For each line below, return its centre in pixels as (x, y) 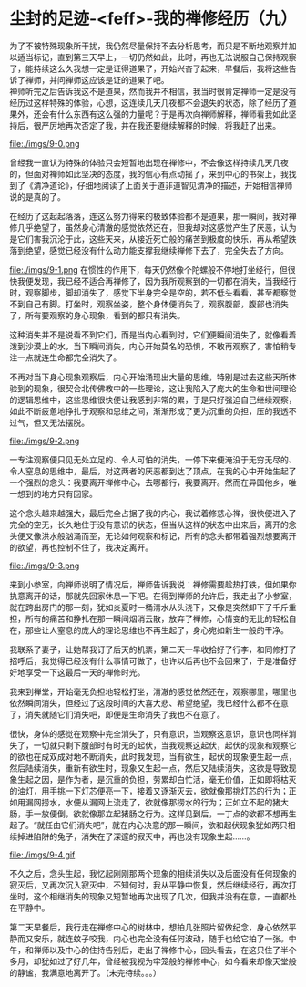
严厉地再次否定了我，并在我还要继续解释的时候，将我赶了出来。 (160, 125)
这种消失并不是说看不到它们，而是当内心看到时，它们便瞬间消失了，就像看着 (153, 335)
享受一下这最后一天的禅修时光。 (85, 672)
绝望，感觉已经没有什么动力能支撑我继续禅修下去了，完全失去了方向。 (157, 250)
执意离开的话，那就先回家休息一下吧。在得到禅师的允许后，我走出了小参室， (153, 596)
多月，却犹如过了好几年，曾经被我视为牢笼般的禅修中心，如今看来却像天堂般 (153, 961)
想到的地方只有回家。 (57, 493)
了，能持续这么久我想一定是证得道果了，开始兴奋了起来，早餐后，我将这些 (149, 68)
